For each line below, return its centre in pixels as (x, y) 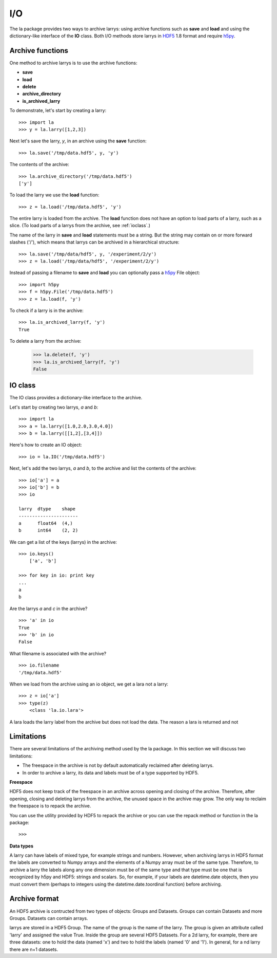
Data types (21, 846)
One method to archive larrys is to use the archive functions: (73, 63)
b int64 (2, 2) (48, 530)
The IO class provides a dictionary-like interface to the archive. (76, 398)
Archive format (34, 899)
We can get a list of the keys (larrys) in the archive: (63, 542)
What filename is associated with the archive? (58, 653)
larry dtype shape (47, 509)
